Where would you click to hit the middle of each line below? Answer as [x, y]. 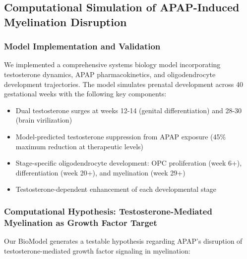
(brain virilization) [44, 120]
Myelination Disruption [65, 22]
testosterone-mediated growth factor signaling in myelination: [97, 250]
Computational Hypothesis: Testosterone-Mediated [108, 211]
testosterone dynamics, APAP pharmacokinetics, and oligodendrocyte [110, 74]
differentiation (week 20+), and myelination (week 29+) [100, 172]
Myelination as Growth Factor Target [81, 222]
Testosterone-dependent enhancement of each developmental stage [116, 189]
